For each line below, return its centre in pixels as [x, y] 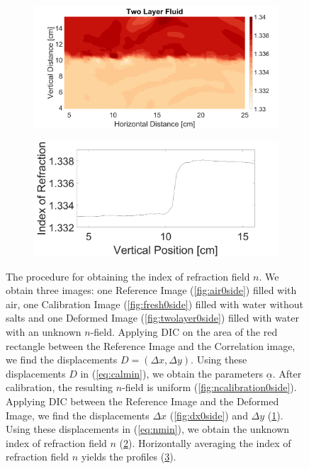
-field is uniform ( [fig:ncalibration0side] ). [209, 387]
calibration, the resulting [60, 387]
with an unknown [44, 332]
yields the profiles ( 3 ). [129, 457]
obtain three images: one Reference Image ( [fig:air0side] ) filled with [151, 290]
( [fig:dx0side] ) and [209, 415]
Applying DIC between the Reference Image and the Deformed [142, 401]
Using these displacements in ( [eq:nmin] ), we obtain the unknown [148, 429]
